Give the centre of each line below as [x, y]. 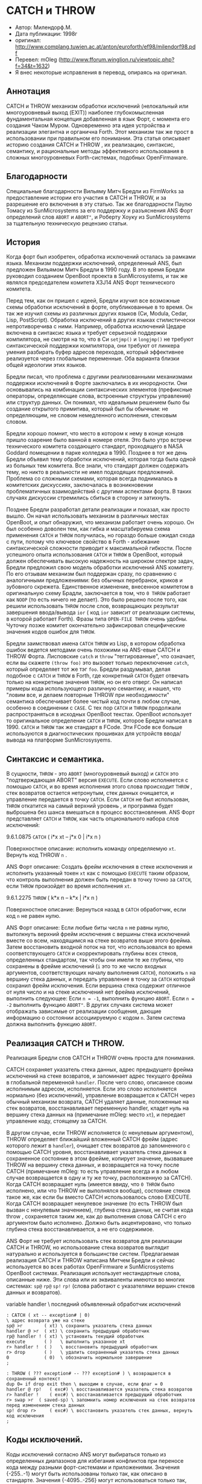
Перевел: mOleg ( [38, 59]
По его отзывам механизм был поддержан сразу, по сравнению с [91, 574]
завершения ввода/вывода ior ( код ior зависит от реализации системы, [101, 613]
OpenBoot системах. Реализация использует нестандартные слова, [94, 1273]
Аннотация [28, 91]
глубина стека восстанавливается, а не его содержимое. [80, 1229]
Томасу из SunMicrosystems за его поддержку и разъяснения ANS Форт [99, 210]
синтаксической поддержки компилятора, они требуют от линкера [93, 346]
